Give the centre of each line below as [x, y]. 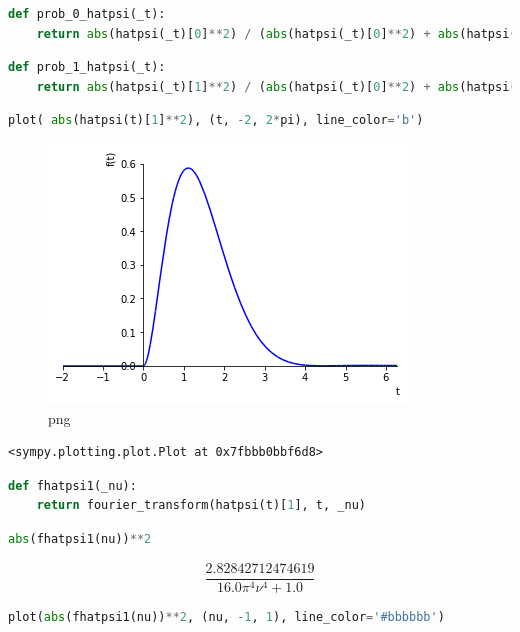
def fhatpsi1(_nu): [72, 485]
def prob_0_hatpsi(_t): [87, 14]
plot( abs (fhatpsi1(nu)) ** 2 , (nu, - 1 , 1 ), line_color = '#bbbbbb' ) [226, 616]
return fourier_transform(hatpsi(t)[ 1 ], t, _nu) [201, 505]
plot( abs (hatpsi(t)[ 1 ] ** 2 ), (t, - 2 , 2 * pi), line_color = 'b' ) [216, 120]
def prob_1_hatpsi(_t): [87, 67]
